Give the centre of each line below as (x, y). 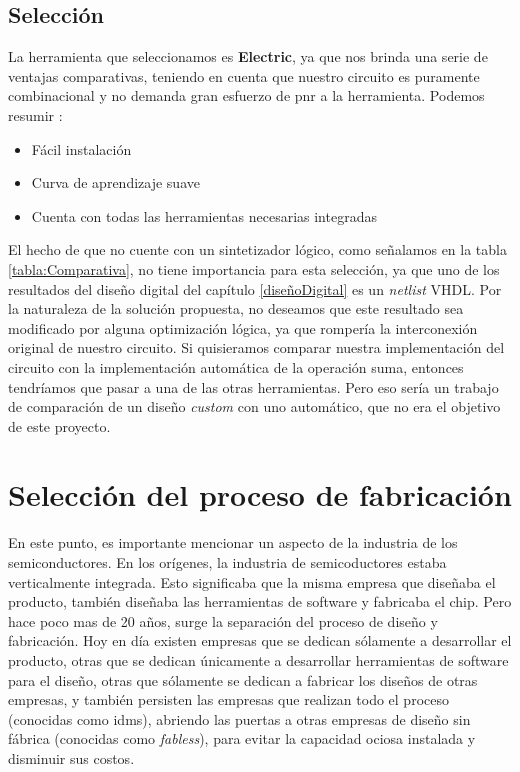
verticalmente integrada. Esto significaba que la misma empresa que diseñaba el (252, 581)
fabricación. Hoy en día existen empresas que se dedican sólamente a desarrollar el (260, 640)
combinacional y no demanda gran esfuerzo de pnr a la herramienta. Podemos (246, 95)
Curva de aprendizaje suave (115, 182)
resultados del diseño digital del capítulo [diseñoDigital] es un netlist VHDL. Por (255, 288)
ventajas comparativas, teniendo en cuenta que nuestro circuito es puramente (244, 75)
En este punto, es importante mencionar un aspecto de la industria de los (233, 542)
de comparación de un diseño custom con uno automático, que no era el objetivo (254, 406)
